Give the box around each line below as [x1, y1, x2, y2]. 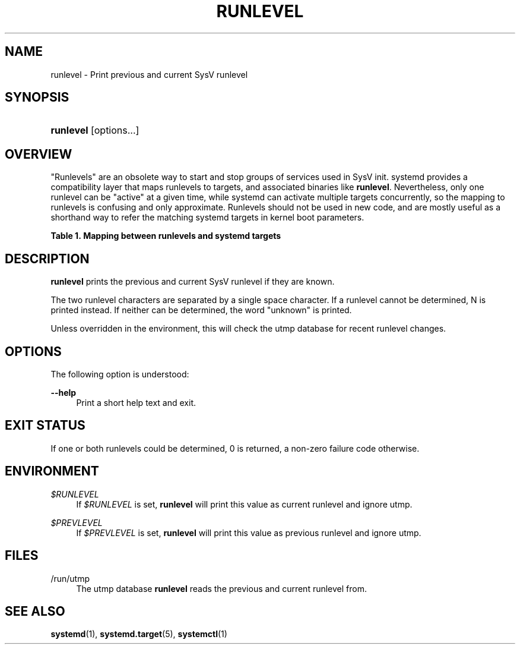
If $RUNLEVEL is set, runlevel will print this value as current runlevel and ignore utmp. [76, 499, 413, 509]
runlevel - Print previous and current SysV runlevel [50, 69, 248, 80]
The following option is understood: [50, 368, 189, 379]
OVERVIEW [5, 146, 72, 162]
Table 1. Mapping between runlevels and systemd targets [50, 231, 281, 241]
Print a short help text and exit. [76, 397, 196, 408]
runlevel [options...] [50, 124, 139, 137]
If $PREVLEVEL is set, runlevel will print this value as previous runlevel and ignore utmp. [76, 527, 421, 538]
